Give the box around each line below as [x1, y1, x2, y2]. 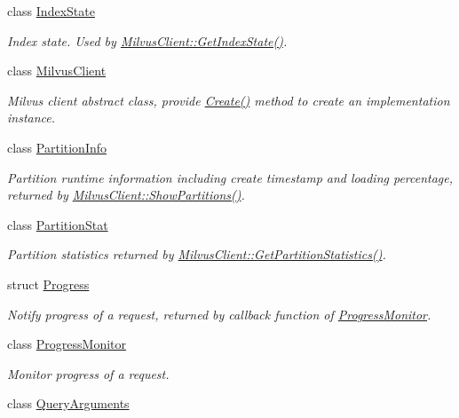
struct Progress [7, 274, 90, 293]
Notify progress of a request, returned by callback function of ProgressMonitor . [7, 304, 431, 323]
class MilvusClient [7, 61, 107, 80]
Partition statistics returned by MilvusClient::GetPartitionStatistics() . [7, 245, 386, 264]
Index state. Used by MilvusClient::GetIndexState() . [7, 31, 288, 50]
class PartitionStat [7, 215, 108, 233]
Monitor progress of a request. [7, 364, 170, 383]
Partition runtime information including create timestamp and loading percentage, [7, 168, 454, 186]
